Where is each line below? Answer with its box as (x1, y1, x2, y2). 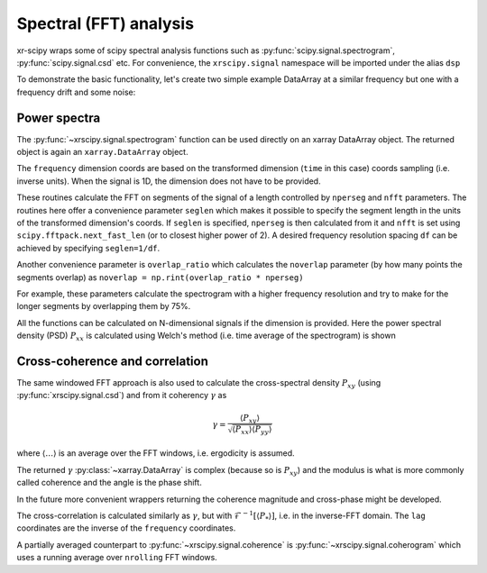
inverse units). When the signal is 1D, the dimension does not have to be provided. (16, 176, 321, 186)
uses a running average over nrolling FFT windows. (16, 552, 218, 563)
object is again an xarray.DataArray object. (16, 147, 188, 158)
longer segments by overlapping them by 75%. (16, 301, 191, 312)
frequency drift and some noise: (16, 86, 136, 97)
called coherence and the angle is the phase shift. (16, 477, 202, 488)
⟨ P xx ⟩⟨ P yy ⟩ (232, 424, 272, 436)
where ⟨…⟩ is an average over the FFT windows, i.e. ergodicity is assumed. (16, 448, 295, 459)
